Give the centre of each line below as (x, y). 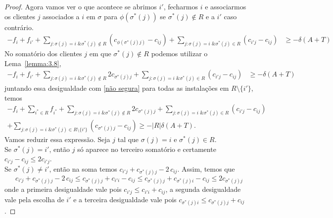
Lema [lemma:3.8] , (33, 63)
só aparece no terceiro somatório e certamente (147, 149)
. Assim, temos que (206, 168)
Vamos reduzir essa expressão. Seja (57, 139)
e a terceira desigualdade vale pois (125, 199)
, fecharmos (181, 6)
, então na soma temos (83, 168)
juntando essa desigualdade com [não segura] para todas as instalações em (117, 88)
